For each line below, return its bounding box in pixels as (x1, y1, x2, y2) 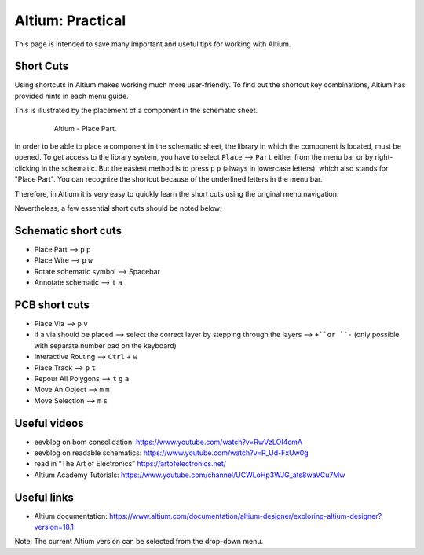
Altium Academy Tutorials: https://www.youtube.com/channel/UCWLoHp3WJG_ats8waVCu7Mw (34, 470, 345, 480)
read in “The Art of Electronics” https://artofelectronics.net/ (34, 459, 227, 469)
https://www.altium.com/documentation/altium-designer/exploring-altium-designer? (108, 511, 382, 520)
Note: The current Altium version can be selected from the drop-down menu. (14, 537, 264, 546)
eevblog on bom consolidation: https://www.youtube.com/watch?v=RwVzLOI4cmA (34, 437, 302, 447)
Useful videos (14, 417, 84, 430)
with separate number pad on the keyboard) (34, 340, 177, 350)
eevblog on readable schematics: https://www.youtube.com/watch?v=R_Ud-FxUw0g (34, 448, 309, 458)
